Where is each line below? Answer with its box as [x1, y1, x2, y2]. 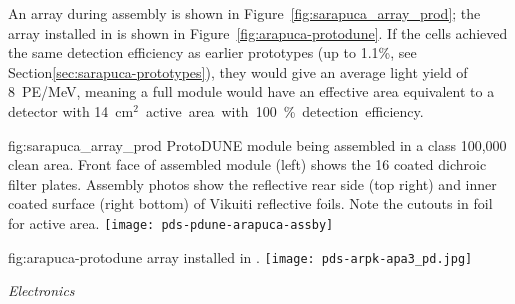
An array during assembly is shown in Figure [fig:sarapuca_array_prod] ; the [8, 3, 481, 23]
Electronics [8, 280, 75, 301]
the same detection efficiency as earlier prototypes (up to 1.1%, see [8, 42, 417, 63]
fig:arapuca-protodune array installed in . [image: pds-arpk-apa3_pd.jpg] [8, 246, 473, 267]
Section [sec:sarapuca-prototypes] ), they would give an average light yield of [8, 61, 468, 82]
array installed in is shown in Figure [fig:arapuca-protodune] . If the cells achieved [8, 22, 508, 43]
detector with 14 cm [8, 100, 134, 121]
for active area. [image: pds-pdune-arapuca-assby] [8, 212, 334, 233]
